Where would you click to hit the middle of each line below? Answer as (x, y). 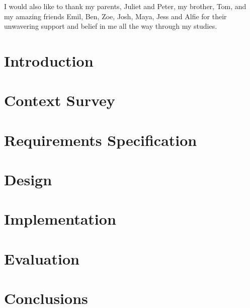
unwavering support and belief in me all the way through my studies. (111, 26)
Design (28, 179)
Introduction (49, 60)
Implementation (60, 219)
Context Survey (60, 100)
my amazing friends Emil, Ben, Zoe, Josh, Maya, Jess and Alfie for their (115, 16)
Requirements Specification (101, 140)
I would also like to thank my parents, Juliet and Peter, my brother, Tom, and (125, 6)
